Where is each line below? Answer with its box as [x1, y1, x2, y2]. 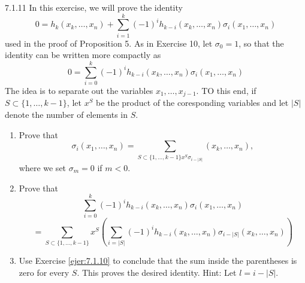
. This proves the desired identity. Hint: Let [77, 266, 237, 278]
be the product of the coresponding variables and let [96, 96, 289, 109]
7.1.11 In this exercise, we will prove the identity [5, 1, 183, 13]
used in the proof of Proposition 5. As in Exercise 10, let [5, 36, 213, 49]
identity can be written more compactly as [5, 48, 161, 61]
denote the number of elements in [5, 108, 128, 121]
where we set [19, 162, 67, 174]
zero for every [19, 266, 70, 278]
